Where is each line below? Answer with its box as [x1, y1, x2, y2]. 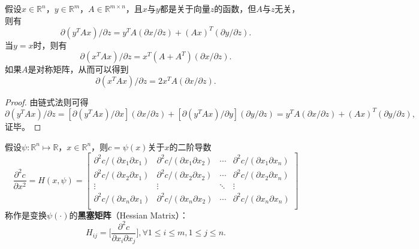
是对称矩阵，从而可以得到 [28, 63, 129, 75]
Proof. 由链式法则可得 [5, 95, 89, 108]
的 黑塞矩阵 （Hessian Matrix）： [69, 208, 188, 221]
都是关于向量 [159, 2, 210, 14]
